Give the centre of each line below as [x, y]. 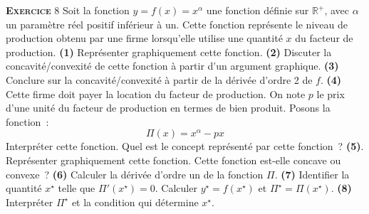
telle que [77, 188]
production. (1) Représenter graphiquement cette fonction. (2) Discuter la [169, 52]
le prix [331, 93]
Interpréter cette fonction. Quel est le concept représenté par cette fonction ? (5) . [185, 146]
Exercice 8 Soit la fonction [68, 10]
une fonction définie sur [258, 10]
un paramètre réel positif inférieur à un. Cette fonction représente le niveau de [177, 24]
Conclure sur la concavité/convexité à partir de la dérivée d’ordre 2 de [159, 79]
